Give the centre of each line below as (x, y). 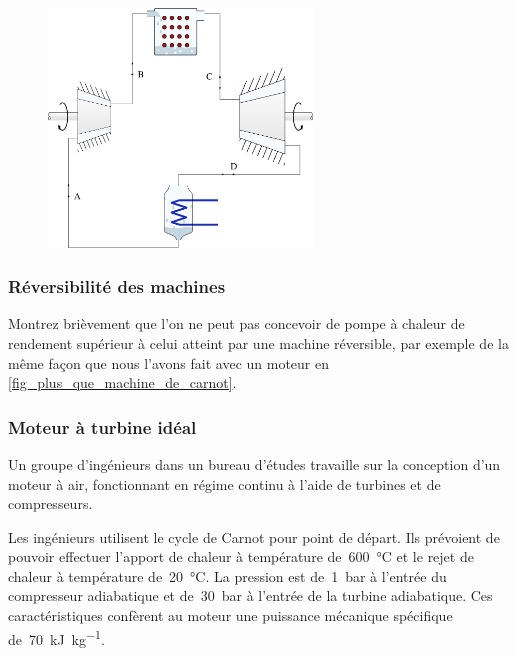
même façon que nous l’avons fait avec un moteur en (168, 362)
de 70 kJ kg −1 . (56, 637)
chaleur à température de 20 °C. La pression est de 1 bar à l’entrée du (227, 575)
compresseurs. (50, 503)
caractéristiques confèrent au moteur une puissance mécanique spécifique (230, 615)
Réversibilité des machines (117, 286)
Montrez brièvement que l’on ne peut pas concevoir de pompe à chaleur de (236, 323)
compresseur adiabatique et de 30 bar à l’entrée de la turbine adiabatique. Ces (250, 595)
